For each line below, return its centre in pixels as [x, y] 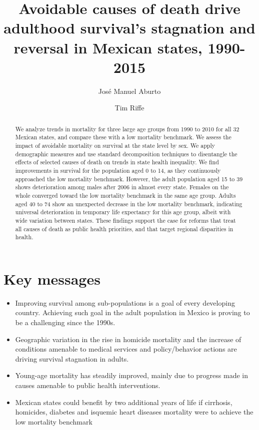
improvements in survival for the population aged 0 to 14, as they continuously [118, 170]
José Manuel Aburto [129, 91]
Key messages [52, 278]
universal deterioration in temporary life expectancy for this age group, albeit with [123, 212]
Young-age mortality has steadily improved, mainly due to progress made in [131, 375]
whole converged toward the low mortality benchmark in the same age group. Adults [125, 195]
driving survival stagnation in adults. [72, 358]
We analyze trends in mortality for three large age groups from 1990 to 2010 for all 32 [127, 129]
